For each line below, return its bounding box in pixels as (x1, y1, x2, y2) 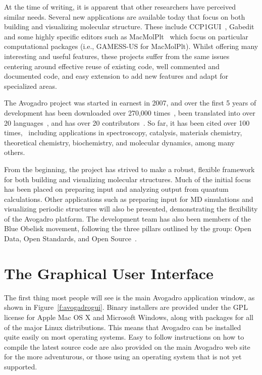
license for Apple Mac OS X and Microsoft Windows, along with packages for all (4, 311, 253, 322)
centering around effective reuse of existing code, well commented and (4, 61, 220, 71)
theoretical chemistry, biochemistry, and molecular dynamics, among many (4, 137, 235, 147)
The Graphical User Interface (4, 262, 214, 283)
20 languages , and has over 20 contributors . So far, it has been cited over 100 (4, 117, 250, 128)
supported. (4, 361, 37, 371)
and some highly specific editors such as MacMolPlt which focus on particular (4, 31, 248, 41)
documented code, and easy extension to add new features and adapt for (4, 71, 229, 81)
